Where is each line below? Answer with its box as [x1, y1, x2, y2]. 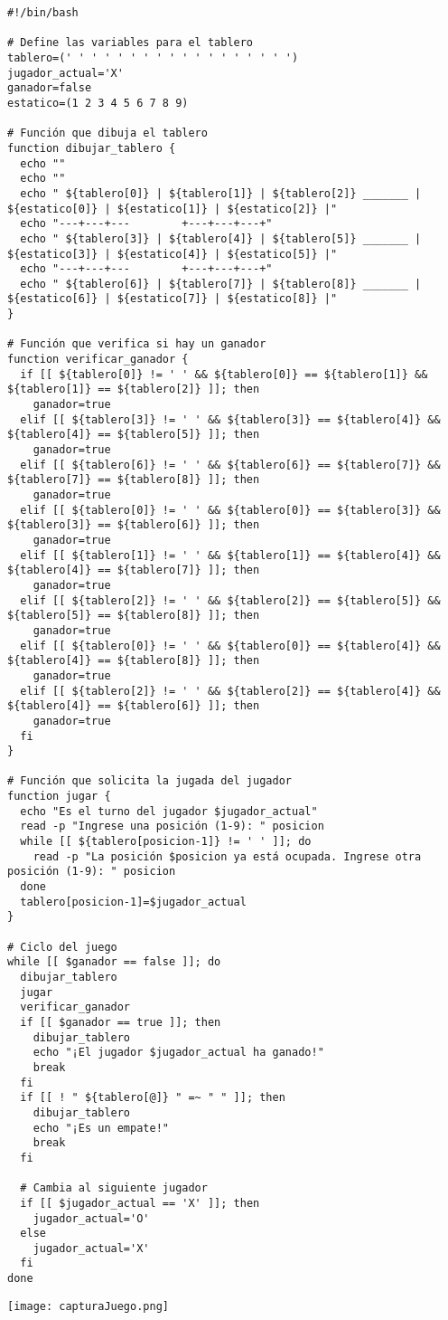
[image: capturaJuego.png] [7, 1299, 169, 1313]
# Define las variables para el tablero [7, 36, 254, 50]
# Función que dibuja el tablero [7, 127, 208, 140]
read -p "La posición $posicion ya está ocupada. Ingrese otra [33, 850, 422, 863]
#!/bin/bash [7, 6, 79, 19]
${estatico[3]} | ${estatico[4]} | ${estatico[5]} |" [7, 247, 338, 261]
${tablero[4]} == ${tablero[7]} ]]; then [7, 564, 260, 577]
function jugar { [7, 790, 111, 803]
